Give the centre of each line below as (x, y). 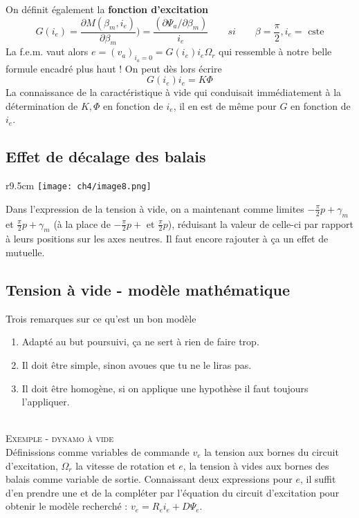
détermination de (42, 105)
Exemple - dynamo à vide (60, 438)
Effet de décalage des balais (106, 156)
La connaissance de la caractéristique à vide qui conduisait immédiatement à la (174, 92)
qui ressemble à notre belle (275, 51)
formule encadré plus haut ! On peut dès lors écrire (114, 68)
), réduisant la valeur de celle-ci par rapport (261, 223)
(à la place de (82, 223)
